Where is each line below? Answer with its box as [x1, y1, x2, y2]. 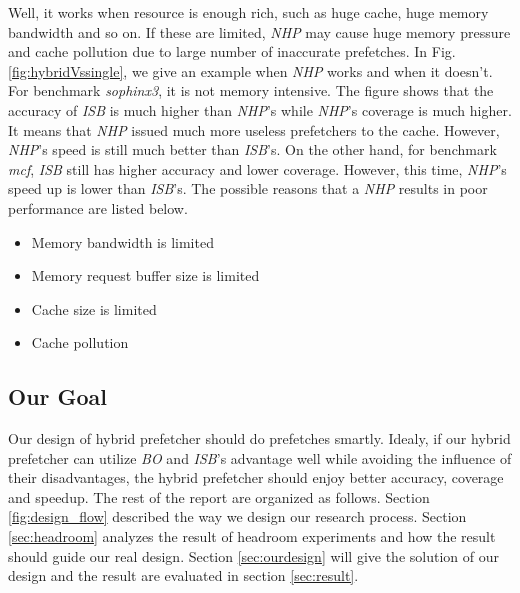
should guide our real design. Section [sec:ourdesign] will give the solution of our [8, 545, 499, 566]
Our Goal [8, 381, 108, 412]
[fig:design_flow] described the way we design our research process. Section [8, 506, 467, 527]
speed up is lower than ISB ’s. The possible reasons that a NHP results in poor [8, 178, 488, 199]
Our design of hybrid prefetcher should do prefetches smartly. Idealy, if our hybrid [8, 428, 511, 449]
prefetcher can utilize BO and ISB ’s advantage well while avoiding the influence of [8, 447, 512, 468]
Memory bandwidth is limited [31, 231, 214, 252]
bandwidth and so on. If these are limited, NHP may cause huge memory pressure [8, 21, 511, 42]
